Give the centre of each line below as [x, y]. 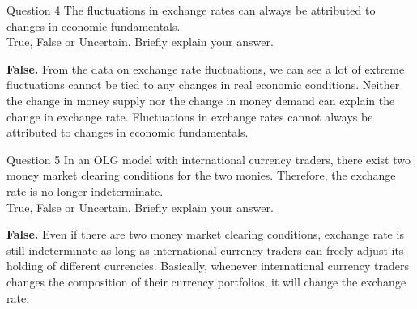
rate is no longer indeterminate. [85, 190]
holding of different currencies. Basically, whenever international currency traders [208, 266]
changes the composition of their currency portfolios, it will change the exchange [206, 281]
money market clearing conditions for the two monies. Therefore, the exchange [201, 175]
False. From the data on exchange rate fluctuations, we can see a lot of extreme [206, 68]
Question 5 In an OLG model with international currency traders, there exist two [208, 159]
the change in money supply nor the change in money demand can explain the [201, 100]
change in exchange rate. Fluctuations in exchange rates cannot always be [190, 116]
